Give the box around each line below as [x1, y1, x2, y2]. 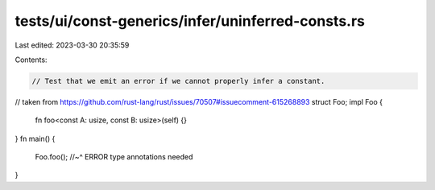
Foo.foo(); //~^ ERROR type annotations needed [35, 152, 193, 162]
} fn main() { [14, 134, 56, 143]
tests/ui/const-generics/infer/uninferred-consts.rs [14, 12, 366, 30]
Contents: [14, 55, 48, 64]
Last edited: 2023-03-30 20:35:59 [14, 40, 130, 50]
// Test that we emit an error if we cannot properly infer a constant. [31, 76, 325, 85]
